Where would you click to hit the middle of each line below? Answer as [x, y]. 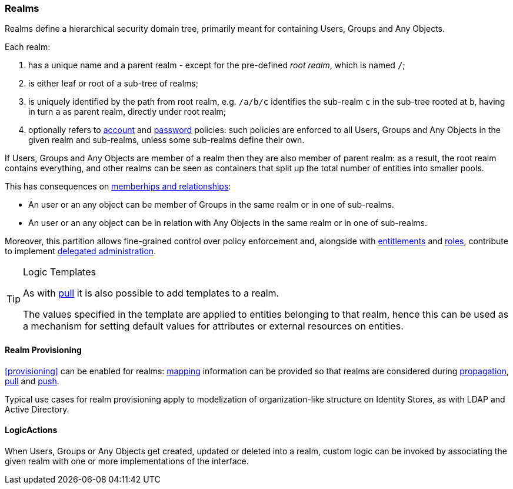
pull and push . [32, 381]
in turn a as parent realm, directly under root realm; [127, 112]
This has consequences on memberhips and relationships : [118, 187]
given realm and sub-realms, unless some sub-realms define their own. [166, 140]
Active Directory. [37, 409]
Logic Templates [59, 272]
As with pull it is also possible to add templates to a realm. [151, 293]
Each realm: [28, 47]
